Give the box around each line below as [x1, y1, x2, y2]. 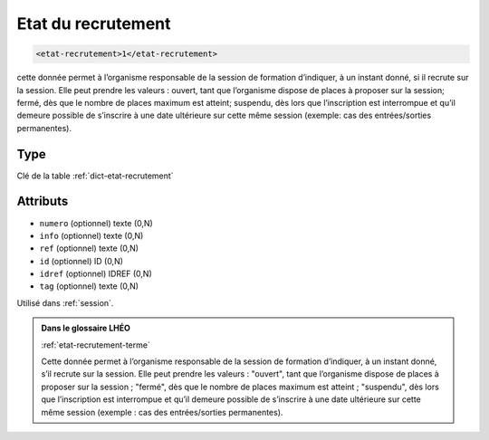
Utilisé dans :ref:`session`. [16, 297, 114, 308]
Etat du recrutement [16, 14, 171, 33]
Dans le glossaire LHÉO [41, 322, 131, 334]
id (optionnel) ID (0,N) [39, 255, 124, 266]
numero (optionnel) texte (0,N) [39, 217, 153, 228]
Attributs [16, 194, 69, 209]
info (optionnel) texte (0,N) [39, 230, 144, 241]
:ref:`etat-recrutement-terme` [41, 340, 151, 350]
